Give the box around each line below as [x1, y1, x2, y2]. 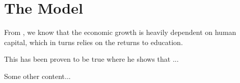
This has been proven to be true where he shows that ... [4, 54, 179, 64]
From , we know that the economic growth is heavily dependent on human [4, 27, 236, 37]
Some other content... [4, 70, 71, 81]
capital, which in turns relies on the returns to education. [4, 36, 183, 47]
